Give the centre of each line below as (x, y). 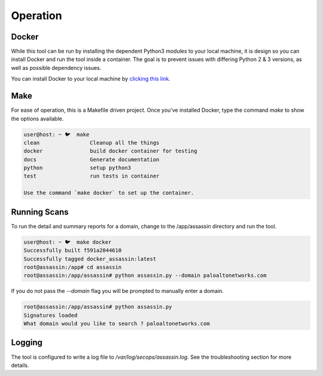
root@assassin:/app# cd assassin (73, 267)
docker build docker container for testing (110, 151)
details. (20, 365)
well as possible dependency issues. (56, 68)
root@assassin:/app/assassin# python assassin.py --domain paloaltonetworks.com (145, 276)
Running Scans (40, 212)
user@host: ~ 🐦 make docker (68, 242)
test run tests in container (92, 176)
